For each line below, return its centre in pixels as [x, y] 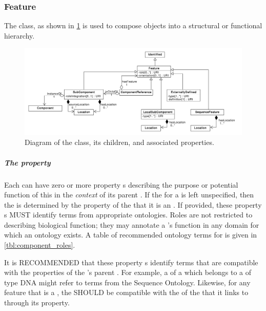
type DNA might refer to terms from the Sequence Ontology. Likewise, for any [127, 282]
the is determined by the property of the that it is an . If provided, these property [133, 204]
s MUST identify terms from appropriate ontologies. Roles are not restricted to [128, 215]
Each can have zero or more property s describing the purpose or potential [121, 184]
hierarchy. [19, 35]
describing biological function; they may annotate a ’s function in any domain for [132, 224]
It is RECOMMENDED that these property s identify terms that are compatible [131, 262]
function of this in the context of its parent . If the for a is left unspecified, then [129, 195]
